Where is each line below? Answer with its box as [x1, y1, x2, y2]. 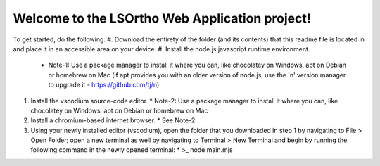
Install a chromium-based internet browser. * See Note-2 [30, 116, 196, 124]
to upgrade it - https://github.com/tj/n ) [48, 81, 160, 89]
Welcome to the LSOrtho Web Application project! [13, 11, 311, 26]
